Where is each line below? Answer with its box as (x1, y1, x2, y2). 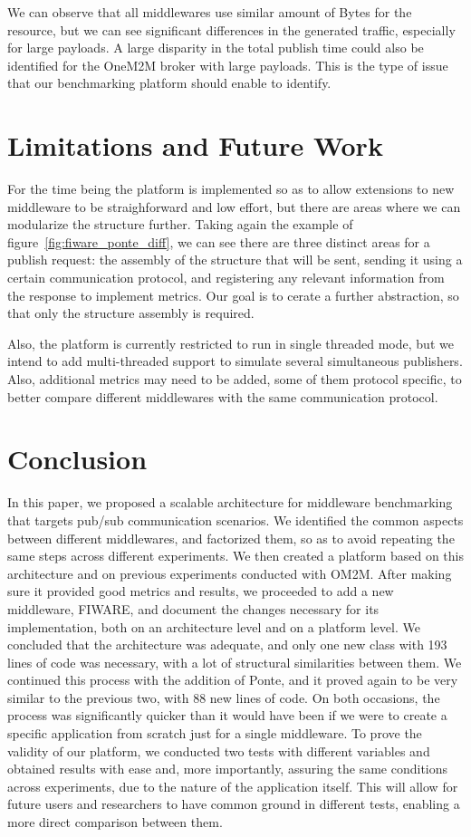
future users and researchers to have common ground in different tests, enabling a (7, 794, 460, 813)
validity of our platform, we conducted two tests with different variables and (7, 741, 430, 760)
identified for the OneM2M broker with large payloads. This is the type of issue (7, 55, 448, 74)
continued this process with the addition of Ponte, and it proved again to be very (7, 670, 458, 689)
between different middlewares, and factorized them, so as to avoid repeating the (7, 528, 455, 547)
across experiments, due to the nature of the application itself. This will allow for (7, 776, 458, 795)
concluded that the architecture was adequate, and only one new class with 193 (7, 635, 447, 654)
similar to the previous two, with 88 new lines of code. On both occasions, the (7, 688, 440, 707)
